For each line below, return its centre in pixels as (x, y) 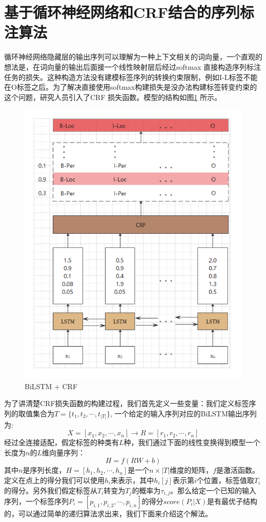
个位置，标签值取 (225, 480)
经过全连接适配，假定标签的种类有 (62, 442)
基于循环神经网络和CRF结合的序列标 (129, 12)
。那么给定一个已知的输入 (213, 490)
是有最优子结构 (232, 501)
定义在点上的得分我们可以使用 (54, 480)
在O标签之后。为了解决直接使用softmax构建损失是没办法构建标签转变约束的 (131, 87)
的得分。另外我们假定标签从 (51, 490)
